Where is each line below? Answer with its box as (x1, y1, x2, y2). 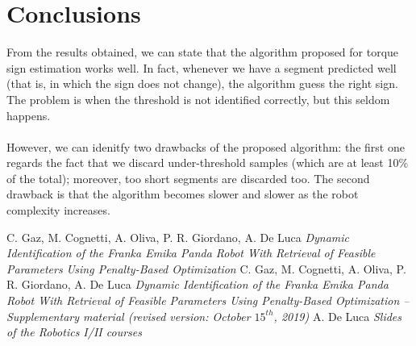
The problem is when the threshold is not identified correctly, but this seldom (6, 90, 390, 107)
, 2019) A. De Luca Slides (273, 307, 402, 324)
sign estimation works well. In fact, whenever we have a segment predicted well (6, 59, 397, 76)
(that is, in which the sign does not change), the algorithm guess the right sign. (6, 75, 398, 92)
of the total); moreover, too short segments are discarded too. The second (6, 169, 370, 186)
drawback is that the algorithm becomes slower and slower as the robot (6, 186, 359, 202)
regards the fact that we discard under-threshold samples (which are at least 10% (6, 154, 409, 171)
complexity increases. (6, 202, 110, 219)
